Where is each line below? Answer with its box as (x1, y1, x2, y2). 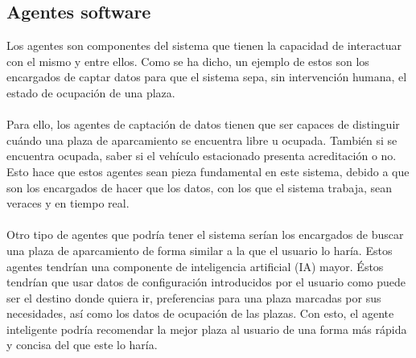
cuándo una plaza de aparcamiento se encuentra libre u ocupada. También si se (6, 131, 397, 148)
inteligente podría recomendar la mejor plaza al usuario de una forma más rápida (6, 320, 407, 337)
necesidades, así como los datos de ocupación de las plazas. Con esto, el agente (6, 305, 394, 322)
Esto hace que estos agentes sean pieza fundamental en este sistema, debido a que (6, 163, 410, 179)
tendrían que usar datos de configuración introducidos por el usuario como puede (6, 274, 406, 290)
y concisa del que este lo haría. (6, 336, 158, 353)
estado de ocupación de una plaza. (6, 84, 175, 101)
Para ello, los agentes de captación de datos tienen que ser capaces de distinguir (6, 116, 400, 133)
